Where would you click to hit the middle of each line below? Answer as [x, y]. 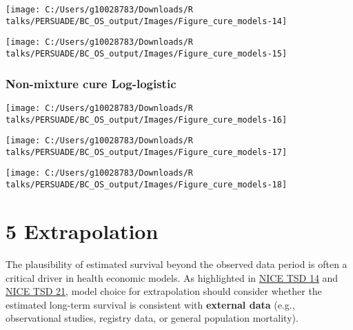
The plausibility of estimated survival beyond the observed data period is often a [176, 264]
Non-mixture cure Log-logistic [91, 83]
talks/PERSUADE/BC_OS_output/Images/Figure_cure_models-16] [147, 120]
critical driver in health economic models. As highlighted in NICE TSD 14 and [172, 277]
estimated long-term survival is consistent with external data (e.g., [150, 304]
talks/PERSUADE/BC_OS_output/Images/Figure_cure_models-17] [147, 152]
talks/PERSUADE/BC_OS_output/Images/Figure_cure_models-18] [147, 185]
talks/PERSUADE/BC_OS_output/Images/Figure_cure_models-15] [147, 53]
